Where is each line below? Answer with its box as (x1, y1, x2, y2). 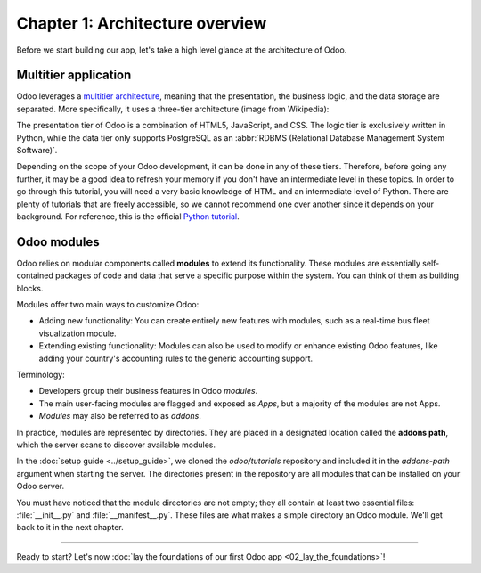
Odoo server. (16, 481, 65, 492)
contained (16, 270, 53, 281)
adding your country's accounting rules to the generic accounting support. (38, 353, 314, 364)
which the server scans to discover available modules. (16, 439, 216, 450)
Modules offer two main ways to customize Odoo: (16, 299, 200, 310)
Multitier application (16, 68, 132, 83)
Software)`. (16, 145, 58, 156)
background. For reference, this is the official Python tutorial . (16, 210, 240, 222)
